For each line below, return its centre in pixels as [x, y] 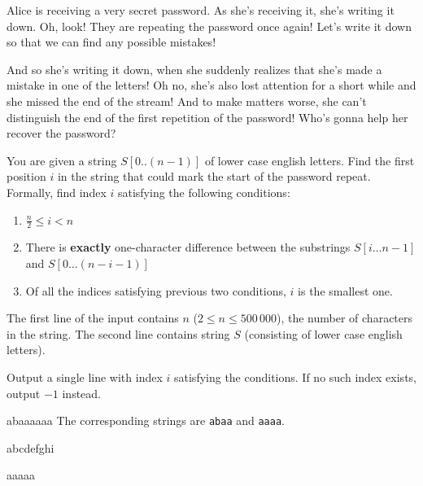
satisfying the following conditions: [204, 192]
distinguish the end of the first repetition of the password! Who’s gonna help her [207, 117]
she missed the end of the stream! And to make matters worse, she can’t [187, 101]
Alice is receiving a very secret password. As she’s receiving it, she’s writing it [201, 10]
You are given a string [62, 160]
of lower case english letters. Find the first [310, 160]
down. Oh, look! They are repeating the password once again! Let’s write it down [209, 26]
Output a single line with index [85, 377]
